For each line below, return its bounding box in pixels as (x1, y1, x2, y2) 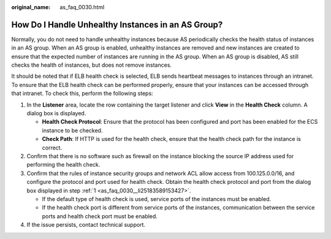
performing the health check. (26, 161, 101, 169)
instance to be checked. (42, 126, 103, 134)
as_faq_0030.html (59, 4, 105, 10)
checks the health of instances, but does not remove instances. (11, 61, 172, 69)
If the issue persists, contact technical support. (26, 221, 146, 229)
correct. (42, 144, 63, 151)
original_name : (11, 4, 51, 10)
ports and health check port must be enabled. (42, 212, 158, 220)
